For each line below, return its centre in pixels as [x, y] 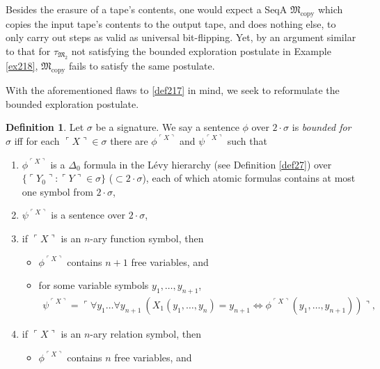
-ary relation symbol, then [145, 333]
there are [129, 140]
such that [247, 140]
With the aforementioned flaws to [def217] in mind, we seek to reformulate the [173, 90]
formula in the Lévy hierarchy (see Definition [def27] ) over [208, 164]
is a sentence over [88, 215]
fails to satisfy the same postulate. [142, 66]
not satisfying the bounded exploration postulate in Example [201, 50]
